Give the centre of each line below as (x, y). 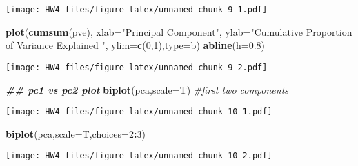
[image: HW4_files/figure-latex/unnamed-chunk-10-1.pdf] (139, 112)
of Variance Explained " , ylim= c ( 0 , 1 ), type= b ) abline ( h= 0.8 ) (136, 45)
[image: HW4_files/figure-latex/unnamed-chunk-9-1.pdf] (137, 10)
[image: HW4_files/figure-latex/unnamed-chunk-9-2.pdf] (137, 67)
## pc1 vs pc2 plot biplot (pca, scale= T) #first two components (147, 89)
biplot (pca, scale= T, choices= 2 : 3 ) (76, 133)
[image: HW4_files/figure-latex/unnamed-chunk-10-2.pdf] (139, 156)
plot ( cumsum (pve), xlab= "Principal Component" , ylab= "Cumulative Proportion (179, 31)
